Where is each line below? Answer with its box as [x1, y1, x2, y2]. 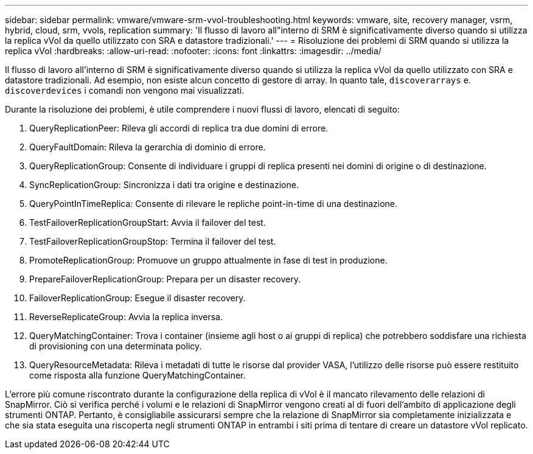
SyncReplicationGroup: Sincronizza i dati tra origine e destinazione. [29, 180, 299, 190]
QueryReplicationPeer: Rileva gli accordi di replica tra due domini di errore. [29, 123, 329, 133]
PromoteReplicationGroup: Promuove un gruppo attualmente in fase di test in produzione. [29, 255, 388, 265]
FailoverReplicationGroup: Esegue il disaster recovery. [29, 293, 246, 303]
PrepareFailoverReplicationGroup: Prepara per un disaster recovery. [29, 274, 301, 284]
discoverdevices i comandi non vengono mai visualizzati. [5, 85, 245, 96]
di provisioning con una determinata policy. [29, 341, 202, 351]
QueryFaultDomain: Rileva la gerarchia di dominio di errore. [29, 142, 266, 152]
